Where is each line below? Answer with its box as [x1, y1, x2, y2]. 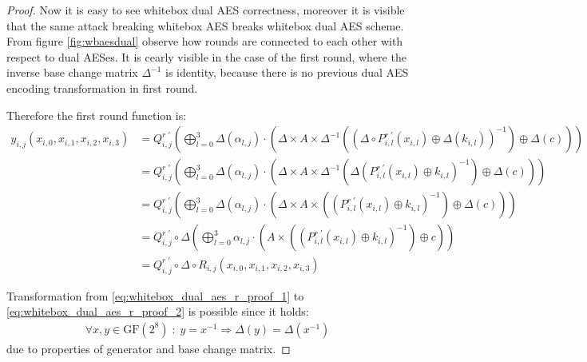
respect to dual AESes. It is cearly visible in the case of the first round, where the [6, 48, 407, 65]
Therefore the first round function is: [6, 106, 187, 123]
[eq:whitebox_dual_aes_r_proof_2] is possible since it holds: [6, 303, 309, 320]
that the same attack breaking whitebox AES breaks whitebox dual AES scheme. [6, 17, 404, 34]
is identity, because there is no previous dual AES [165, 64, 409, 81]
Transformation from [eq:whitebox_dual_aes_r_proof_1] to [6, 287, 304, 304]
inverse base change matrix [6, 64, 138, 81]
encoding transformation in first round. [6, 79, 198, 96]
